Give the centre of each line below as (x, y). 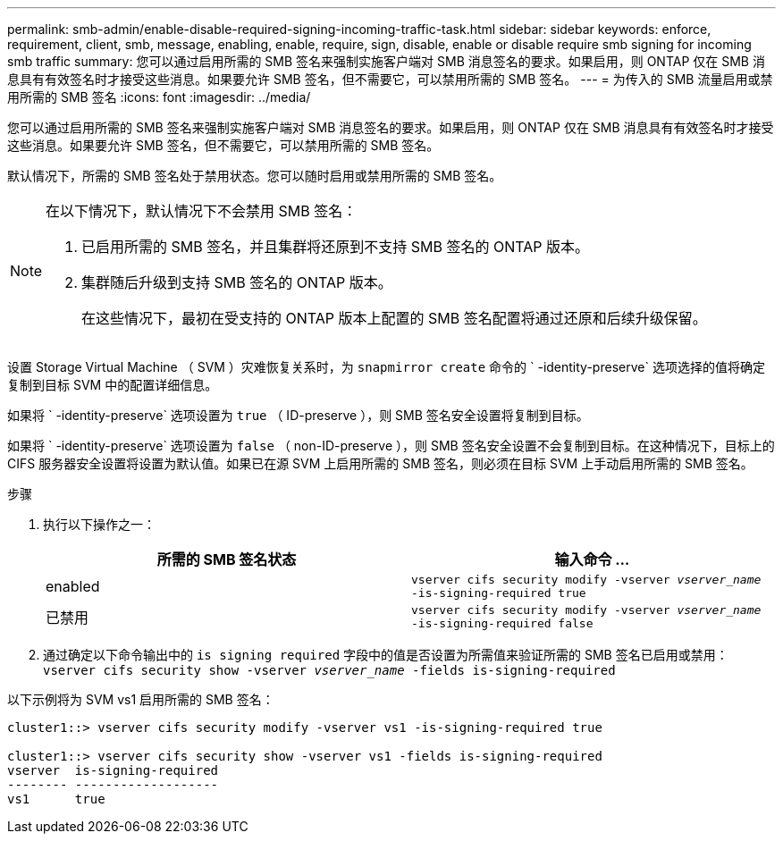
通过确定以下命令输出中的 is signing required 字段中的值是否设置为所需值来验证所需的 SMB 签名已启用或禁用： (386, 655)
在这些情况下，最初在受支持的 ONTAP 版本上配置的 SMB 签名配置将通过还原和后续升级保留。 (394, 318)
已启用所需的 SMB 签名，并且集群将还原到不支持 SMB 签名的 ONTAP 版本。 (335, 247)
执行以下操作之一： (99, 524)
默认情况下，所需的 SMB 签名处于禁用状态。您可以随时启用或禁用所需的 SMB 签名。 (255, 176)
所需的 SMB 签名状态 (227, 559)
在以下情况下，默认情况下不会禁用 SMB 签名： (202, 211)
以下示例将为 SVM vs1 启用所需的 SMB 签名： (141, 699)
